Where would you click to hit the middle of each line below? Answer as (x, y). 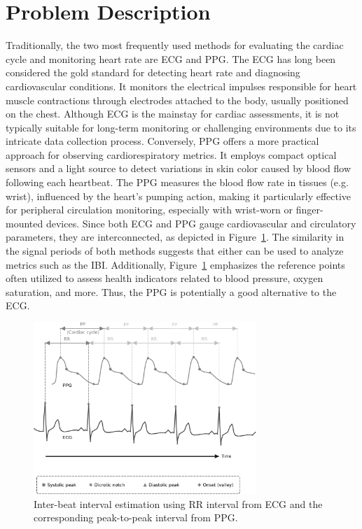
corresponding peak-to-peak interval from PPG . (136, 517)
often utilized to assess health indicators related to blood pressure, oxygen (165, 278)
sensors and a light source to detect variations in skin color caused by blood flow (179, 168)
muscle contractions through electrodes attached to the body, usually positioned (177, 100)
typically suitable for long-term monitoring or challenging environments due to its (181, 127)
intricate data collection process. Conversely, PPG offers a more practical (162, 141)
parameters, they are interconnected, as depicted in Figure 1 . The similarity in (175, 237)
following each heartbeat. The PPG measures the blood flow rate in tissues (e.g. (177, 182)
